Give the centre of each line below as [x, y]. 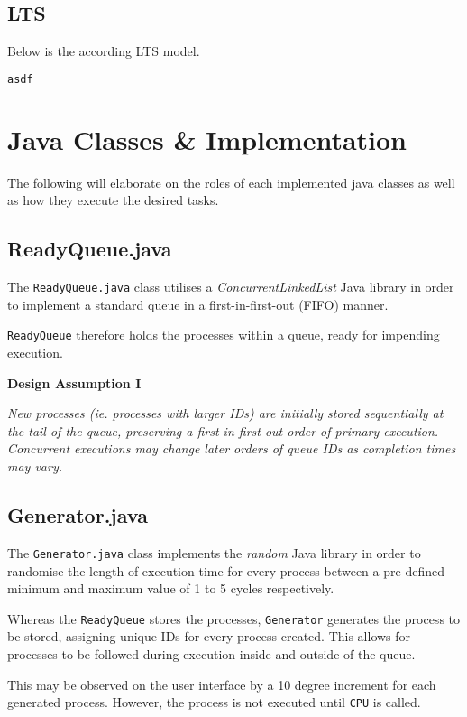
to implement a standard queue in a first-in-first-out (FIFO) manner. [198, 304]
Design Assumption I [74, 382]
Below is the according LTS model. [104, 51]
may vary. [35, 466]
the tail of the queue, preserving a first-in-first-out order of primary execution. [223, 430]
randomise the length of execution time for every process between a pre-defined [226, 570]
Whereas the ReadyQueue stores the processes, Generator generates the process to [234, 618]
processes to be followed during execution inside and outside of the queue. [211, 653]
